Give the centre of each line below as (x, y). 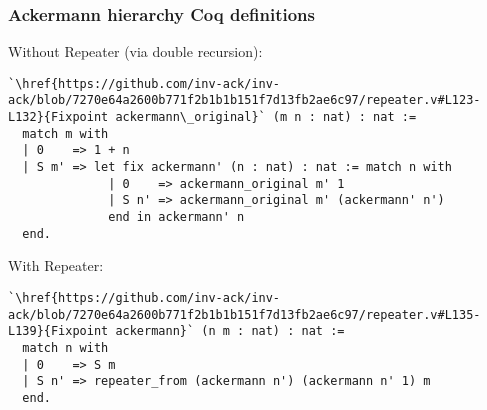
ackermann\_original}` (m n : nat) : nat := (266, 117)
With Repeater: (56, 265)
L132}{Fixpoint (58, 117)
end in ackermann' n (176, 217)
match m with (65, 133)
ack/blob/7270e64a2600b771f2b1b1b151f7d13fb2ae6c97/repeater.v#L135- (244, 314)
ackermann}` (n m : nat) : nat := (230, 331)
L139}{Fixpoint (58, 331)
